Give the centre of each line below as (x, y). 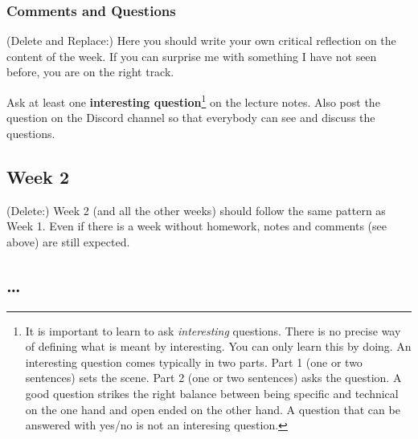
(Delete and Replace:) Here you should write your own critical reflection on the (201, 41)
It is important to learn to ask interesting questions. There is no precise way (213, 330)
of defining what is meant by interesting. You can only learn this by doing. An (218, 346)
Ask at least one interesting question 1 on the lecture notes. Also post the (193, 101)
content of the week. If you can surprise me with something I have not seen (192, 56)
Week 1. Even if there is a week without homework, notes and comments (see (197, 226)
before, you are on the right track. (90, 72)
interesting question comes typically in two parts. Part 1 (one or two (194, 362)
